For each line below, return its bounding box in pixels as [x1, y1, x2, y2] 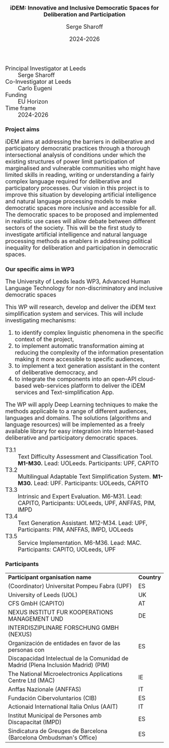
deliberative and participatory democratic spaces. [5, 434, 138, 441]
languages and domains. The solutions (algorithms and [5, 414, 152, 421]
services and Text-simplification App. [15, 388, 114, 396]
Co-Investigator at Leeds [5, 78, 71, 85]
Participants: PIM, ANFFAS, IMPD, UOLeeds [18, 526, 134, 533]
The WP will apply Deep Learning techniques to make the [5, 401, 158, 408]
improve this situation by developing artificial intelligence [5, 191, 157, 198]
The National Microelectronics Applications [8, 670, 123, 677]
